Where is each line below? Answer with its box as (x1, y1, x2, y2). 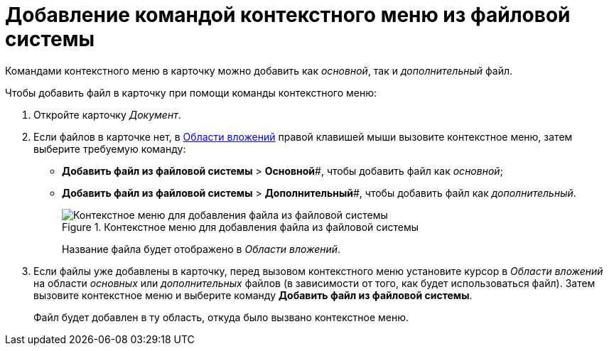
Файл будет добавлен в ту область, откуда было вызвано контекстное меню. (33, 310, 409, 323)
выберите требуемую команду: (33, 142, 186, 155)
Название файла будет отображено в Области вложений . (62, 242, 341, 255)
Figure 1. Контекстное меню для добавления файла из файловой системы (62, 220, 419, 233)
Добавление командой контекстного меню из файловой (5, 3, 571, 27)
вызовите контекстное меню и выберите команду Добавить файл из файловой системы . (33, 288, 473, 301)
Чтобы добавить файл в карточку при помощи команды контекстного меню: (5, 86, 377, 99)
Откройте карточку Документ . (33, 108, 181, 121)
